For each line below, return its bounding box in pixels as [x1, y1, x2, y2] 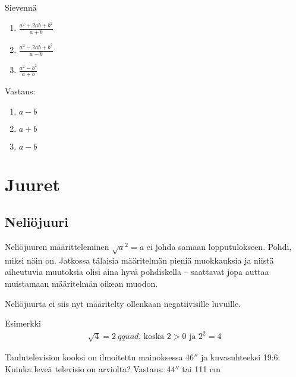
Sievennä [5, 1, 37, 13]
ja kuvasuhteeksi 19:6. [200, 351, 281, 363]
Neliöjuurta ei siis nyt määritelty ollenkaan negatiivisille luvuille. [5, 297, 241, 309]
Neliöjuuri [5, 213, 68, 231]
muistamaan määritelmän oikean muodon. [5, 277, 158, 290]
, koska [138, 332, 165, 341]
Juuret [5, 172, 60, 196]
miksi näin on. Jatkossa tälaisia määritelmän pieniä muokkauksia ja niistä [5, 254, 274, 266]
